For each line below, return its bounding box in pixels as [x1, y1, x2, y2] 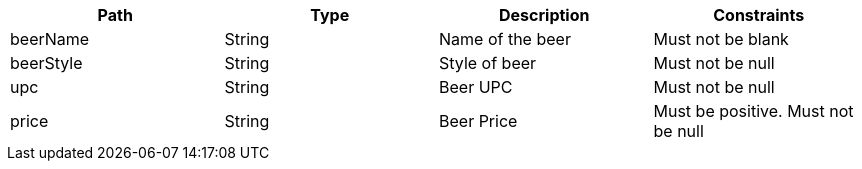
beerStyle [10, 53, 83, 73]
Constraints [713, 5, 805, 25]
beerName [10, 29, 90, 49]
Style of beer [439, 53, 537, 73]
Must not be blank [653, 29, 789, 49]
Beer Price [439, 111, 518, 131]
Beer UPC [439, 77, 513, 97]
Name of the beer [439, 29, 571, 49]
